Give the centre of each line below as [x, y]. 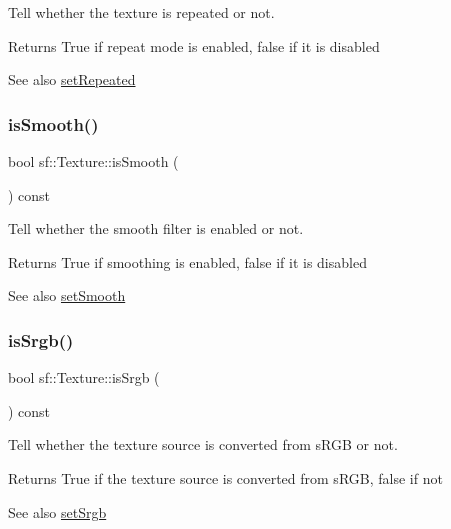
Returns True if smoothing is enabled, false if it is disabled [187, 261]
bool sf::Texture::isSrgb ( [84, 377]
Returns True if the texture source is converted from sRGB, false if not [225, 477]
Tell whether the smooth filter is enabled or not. [156, 228]
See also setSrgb [57, 511]
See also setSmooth [67, 295]
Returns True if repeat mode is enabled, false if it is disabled [194, 45]
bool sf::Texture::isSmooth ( [93, 161]
